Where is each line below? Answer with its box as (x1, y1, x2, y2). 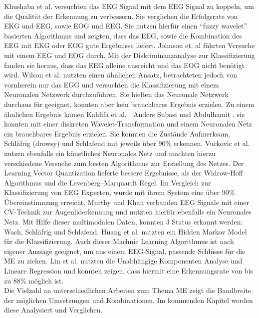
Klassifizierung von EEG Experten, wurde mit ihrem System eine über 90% (4, 187, 235, 197)
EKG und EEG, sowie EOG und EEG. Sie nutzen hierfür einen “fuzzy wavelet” (4, 20, 248, 31)
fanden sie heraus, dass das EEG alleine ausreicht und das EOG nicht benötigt (4, 59, 245, 70)
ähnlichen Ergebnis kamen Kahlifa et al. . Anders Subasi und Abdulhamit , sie (4, 108, 245, 119)
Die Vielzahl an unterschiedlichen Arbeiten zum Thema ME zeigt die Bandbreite (4, 285, 252, 295)
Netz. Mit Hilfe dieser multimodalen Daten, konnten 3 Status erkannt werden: (4, 216, 243, 227)
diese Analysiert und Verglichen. (4, 304, 103, 315)
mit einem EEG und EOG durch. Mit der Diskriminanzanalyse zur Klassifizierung (4, 49, 255, 60)
